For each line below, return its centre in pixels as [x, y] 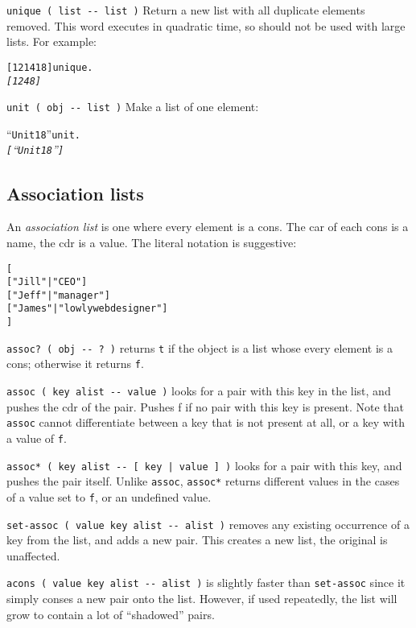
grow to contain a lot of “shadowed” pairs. [111, 614]
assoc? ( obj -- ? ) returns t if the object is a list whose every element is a [200, 347]
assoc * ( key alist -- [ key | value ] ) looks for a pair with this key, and [204, 465]
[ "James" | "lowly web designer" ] [87, 309]
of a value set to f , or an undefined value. [109, 496]
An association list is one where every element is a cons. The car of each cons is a [208, 227]
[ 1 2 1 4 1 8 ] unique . [50, 67]
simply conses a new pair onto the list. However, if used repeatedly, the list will [202, 599]
